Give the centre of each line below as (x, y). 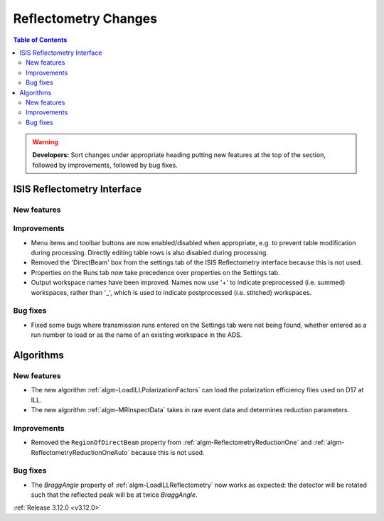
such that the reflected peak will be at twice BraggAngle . (114, 495)
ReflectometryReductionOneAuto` (80, 452)
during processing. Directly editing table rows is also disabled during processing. (149, 252)
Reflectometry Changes (85, 18)
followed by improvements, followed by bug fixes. (105, 165)
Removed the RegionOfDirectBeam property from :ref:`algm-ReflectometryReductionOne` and (171, 442)
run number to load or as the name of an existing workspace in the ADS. (137, 335)
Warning (45, 142)
